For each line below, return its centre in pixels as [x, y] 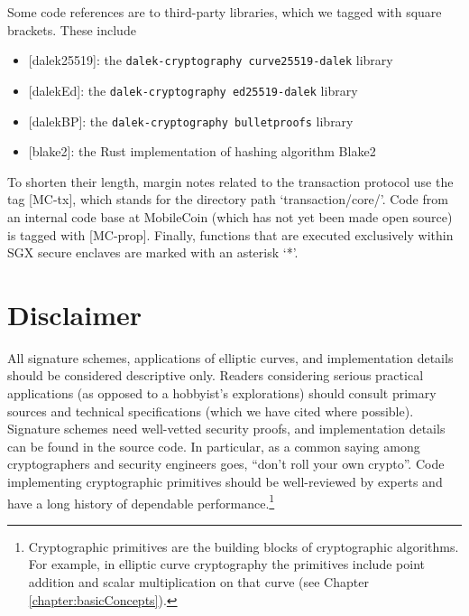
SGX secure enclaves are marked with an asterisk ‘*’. [153, 252]
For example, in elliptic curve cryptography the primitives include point [226, 564]
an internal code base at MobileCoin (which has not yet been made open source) [230, 216]
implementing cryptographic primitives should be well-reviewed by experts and [225, 481]
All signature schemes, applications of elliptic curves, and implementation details [230, 357]
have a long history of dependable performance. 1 [141, 501]
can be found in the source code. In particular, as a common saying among [214, 446]
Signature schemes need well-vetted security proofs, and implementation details [226, 429]
